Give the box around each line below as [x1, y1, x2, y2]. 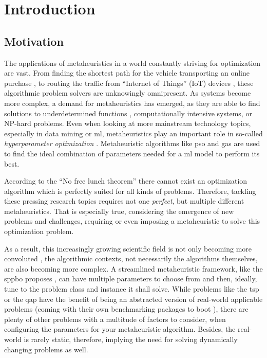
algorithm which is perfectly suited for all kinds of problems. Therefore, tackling [4, 185, 256, 196]
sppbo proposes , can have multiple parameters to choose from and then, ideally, [4, 273, 257, 284]
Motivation [4, 33, 64, 49]
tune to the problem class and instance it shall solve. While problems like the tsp [4, 283, 259, 294]
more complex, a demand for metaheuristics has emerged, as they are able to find [4, 97, 260, 108]
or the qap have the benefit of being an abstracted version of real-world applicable [4, 293, 263, 304]
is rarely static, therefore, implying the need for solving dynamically [24, 334, 238, 345]
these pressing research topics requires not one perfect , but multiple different [4, 195, 244, 206]
